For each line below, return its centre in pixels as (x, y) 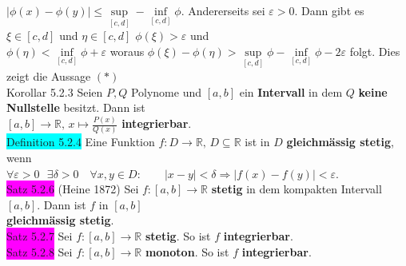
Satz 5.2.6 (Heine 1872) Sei (73, 189)
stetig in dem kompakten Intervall (297, 189)
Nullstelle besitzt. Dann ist (76, 107)
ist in (257, 142)
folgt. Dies (375, 51)
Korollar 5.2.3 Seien (55, 91)
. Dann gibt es (329, 10)
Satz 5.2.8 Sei (40, 251)
